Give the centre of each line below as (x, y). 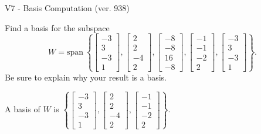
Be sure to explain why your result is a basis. (86, 77)
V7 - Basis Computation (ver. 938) (67, 8)
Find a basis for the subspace (57, 27)
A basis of (23, 109)
